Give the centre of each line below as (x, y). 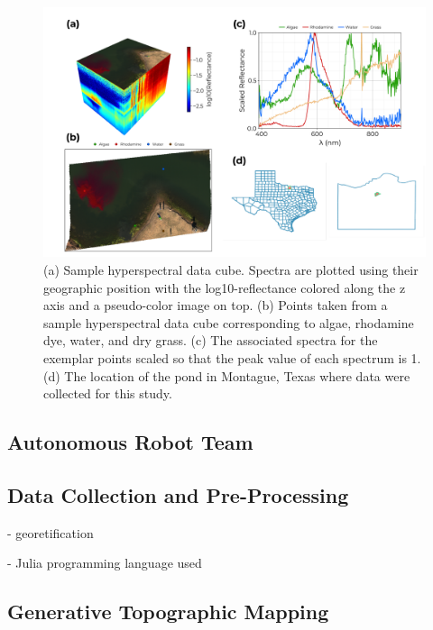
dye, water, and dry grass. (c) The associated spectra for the (211, 340)
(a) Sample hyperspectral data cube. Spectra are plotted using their (231, 270)
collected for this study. (108, 393)
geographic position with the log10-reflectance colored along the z (225, 287)
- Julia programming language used (105, 563)
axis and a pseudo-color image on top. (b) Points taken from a (216, 305)
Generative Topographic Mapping (168, 612)
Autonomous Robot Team (130, 442)
